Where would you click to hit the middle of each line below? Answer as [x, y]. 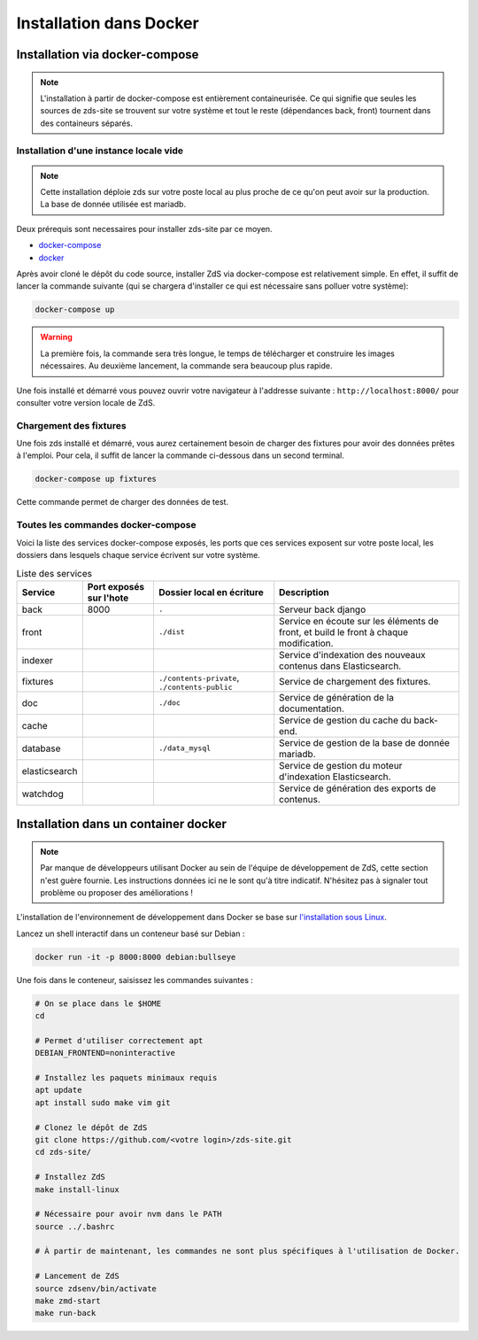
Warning [56, 337]
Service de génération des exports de [358, 788]
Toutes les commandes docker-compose [106, 525]
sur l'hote [108, 598]
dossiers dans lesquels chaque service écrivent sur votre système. [138, 554]
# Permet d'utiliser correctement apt [119, 1040]
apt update [58, 1090]
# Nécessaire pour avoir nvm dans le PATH [128, 1214]
